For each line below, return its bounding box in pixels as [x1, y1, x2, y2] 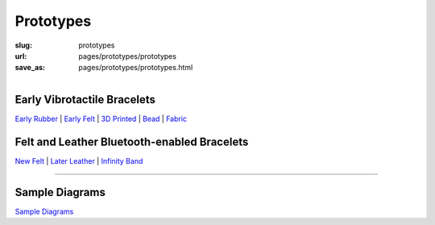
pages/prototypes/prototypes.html [78, 63, 193, 73]
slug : [14, 40, 32, 50]
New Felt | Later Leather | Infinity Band [14, 156, 143, 165]
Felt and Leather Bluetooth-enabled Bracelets [14, 135, 249, 148]
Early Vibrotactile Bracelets [14, 93, 156, 106]
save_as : [14, 63, 46, 73]
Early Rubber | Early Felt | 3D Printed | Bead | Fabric [14, 114, 188, 123]
